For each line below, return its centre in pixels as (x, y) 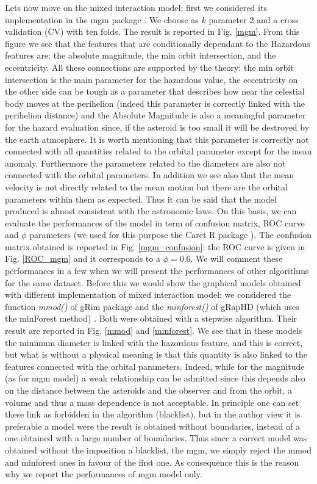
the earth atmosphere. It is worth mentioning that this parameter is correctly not (157, 139)
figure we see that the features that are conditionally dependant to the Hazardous (158, 43)
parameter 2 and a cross (254, 19)
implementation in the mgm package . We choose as (102, 19)
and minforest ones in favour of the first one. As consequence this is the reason (152, 462)
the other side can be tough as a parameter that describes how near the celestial (155, 91)
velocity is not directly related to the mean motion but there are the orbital (146, 186)
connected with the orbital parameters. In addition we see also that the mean (149, 175)
